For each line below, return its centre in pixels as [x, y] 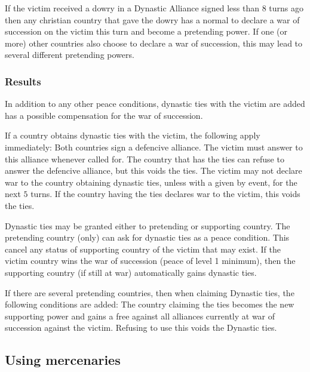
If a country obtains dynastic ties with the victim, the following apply [133, 135]
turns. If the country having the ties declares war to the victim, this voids [165, 194]
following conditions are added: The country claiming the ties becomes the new [150, 304]
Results [23, 81]
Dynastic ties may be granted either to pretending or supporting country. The [148, 225]
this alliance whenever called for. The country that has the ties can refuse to [145, 159]
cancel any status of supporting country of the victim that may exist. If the [143, 249]
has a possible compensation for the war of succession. [104, 115]
